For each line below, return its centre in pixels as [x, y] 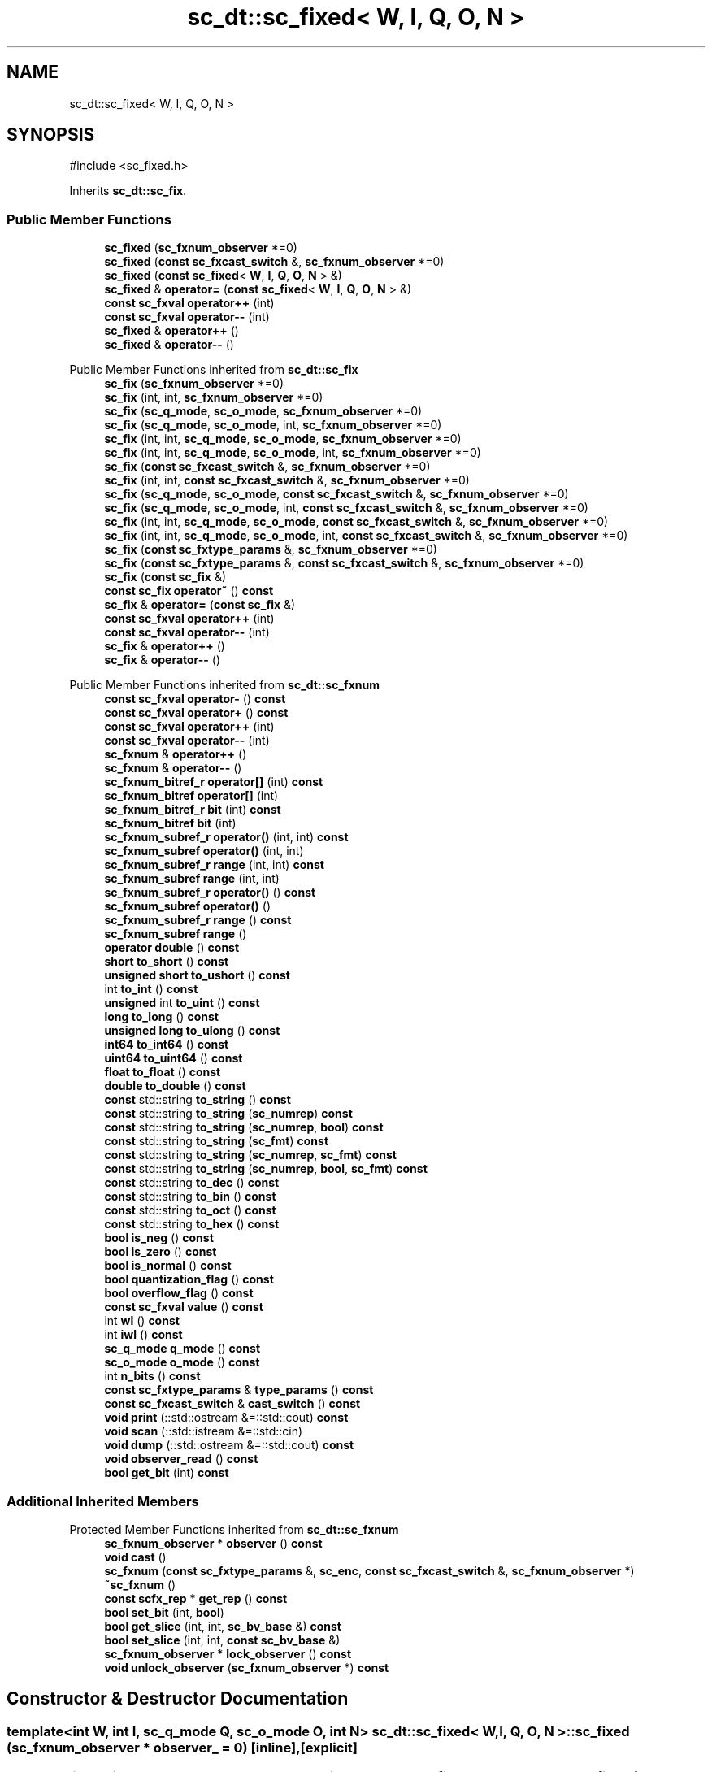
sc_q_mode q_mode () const [182, 1349]
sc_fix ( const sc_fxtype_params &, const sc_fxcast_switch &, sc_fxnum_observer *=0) [344, 563]
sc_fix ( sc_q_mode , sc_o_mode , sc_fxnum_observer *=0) [263, 411]
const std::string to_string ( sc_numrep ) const [228, 1114]
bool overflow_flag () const [179, 1293]
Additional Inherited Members [103, 1501]
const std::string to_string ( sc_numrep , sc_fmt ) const [250, 1155]
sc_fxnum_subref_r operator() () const [210, 893]
